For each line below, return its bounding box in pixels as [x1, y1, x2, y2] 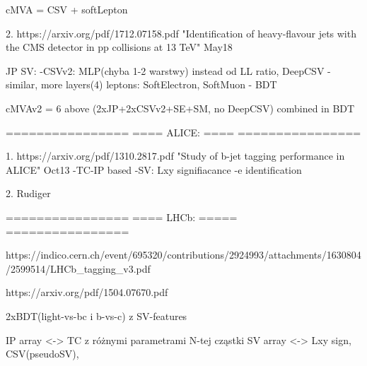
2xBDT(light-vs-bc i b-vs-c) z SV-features [6, 308, 187, 323]
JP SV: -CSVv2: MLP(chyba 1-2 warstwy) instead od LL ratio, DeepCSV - [6, 63, 331, 78]
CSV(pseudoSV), [6, 346, 79, 361]
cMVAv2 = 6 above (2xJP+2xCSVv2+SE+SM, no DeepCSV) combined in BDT [6, 100, 355, 115]
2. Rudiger [6, 186, 51, 201]
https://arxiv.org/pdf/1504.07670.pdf [6, 285, 168, 300]
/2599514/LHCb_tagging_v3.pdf [6, 261, 151, 276]
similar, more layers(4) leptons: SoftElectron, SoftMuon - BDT [6, 77, 277, 92]
